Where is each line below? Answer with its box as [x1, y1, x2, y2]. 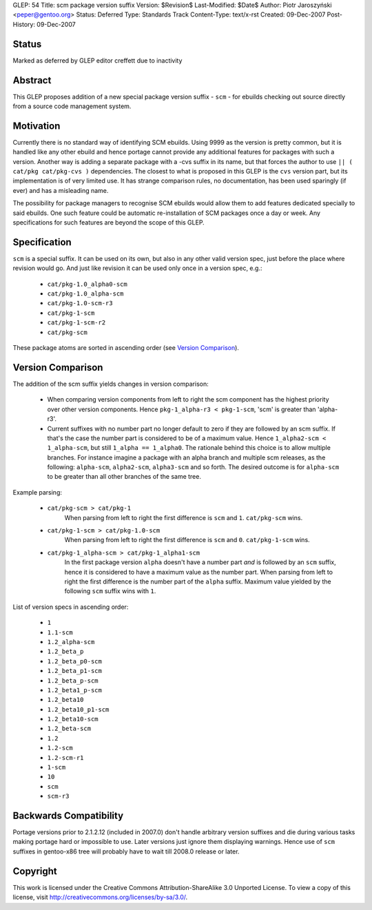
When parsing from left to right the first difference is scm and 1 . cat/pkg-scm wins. [64, 513, 303, 521]
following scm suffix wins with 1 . [64, 587, 156, 595]
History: [12, 20, 36, 28]
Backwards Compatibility [12, 810, 124, 821]
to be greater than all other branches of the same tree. [47, 473, 201, 481]
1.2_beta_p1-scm [47, 667, 103, 675]
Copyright [12, 865, 58, 877]
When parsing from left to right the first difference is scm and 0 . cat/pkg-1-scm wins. [64, 536, 310, 544]
